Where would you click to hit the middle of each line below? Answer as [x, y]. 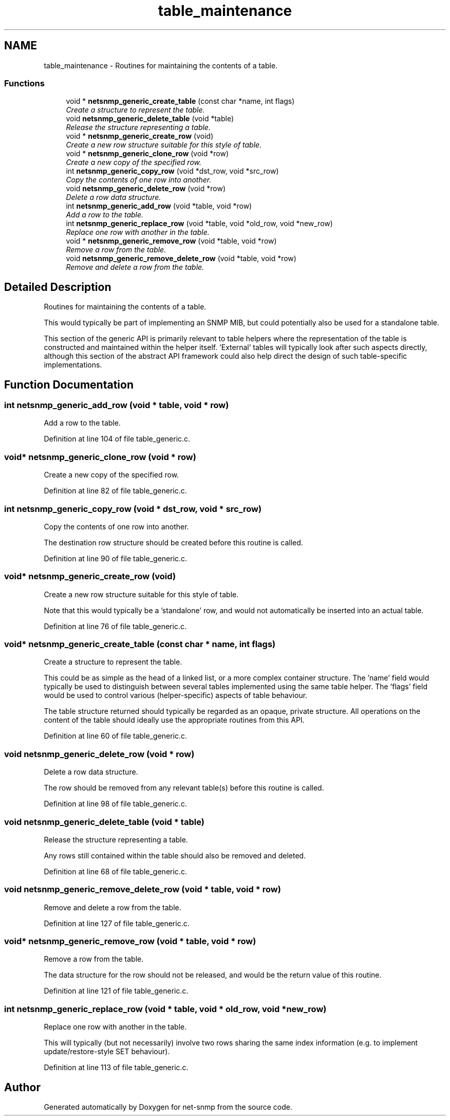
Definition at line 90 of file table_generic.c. [116, 558]
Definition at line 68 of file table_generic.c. [115, 871]
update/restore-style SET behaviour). [107, 1052]
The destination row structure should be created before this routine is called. [173, 542]
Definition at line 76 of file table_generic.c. [115, 626]
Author [22, 1087]
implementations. [73, 365]
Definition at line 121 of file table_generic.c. [116, 991]
